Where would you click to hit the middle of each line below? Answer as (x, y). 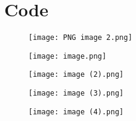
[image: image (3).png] (76, 93)
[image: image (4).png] (76, 112)
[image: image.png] (67, 56)
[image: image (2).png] (76, 75)
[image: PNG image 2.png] (80, 38)
